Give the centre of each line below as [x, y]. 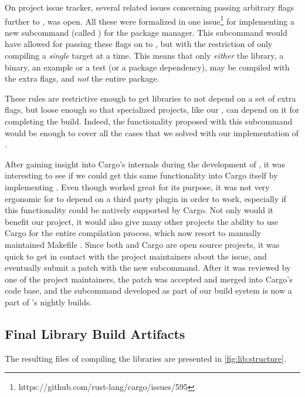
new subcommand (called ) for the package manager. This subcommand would [146, 32]
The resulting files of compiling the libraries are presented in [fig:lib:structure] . [145, 358]
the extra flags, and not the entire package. [82, 78]
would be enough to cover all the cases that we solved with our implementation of [152, 132]
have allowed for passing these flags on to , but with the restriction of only [139, 44]
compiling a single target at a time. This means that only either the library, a [144, 55]
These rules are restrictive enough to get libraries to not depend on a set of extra [150, 98]
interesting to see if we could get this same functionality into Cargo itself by [141, 175]
